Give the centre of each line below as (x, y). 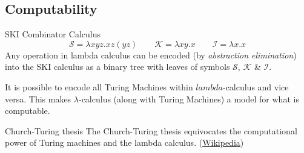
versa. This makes (38, 98)
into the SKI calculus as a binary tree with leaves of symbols (117, 67)
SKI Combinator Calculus (53, 34)
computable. (28, 111)
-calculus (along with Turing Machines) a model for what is (189, 98)
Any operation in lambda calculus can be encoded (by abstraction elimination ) (151, 55)
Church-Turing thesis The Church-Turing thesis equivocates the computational (151, 130)
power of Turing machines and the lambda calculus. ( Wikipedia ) (124, 142)
